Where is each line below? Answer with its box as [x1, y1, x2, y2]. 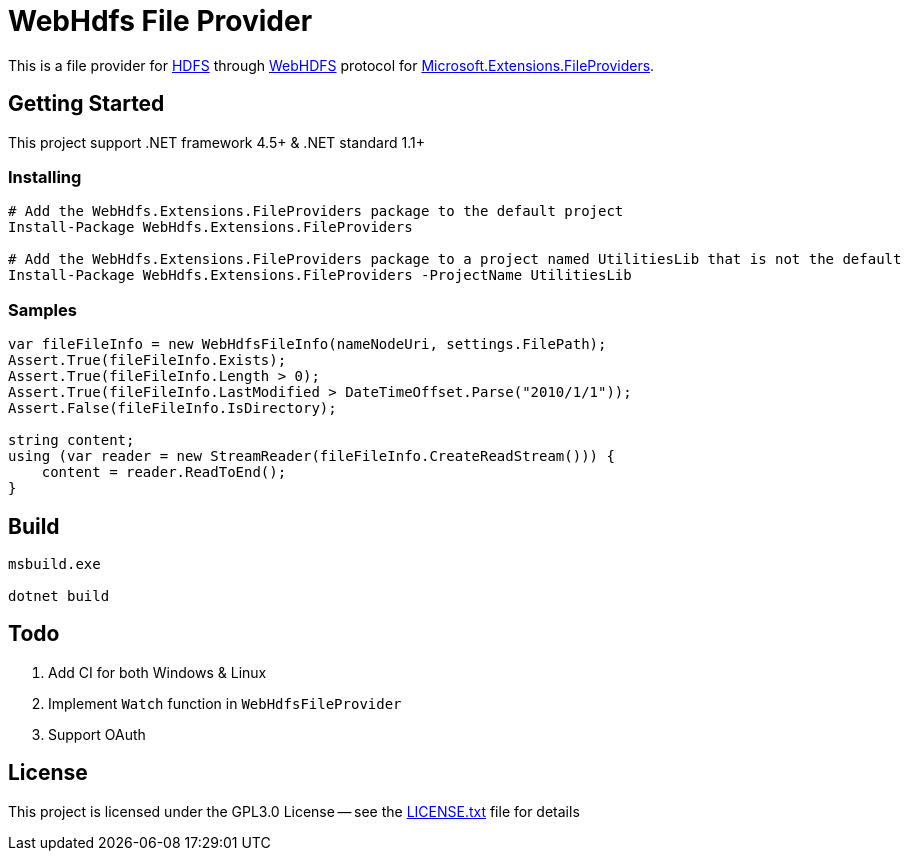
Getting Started [8, 91, 165, 117]
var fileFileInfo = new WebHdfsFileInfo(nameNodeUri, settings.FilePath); [8, 336, 607, 353]
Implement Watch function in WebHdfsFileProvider [48, 694, 402, 712]
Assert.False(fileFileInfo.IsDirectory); [8, 400, 337, 417]
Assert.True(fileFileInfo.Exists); [8, 352, 287, 369]
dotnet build [8, 587, 110, 604]
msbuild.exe [8, 555, 101, 572]
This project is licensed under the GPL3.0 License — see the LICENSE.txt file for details [8, 802, 580, 820]
